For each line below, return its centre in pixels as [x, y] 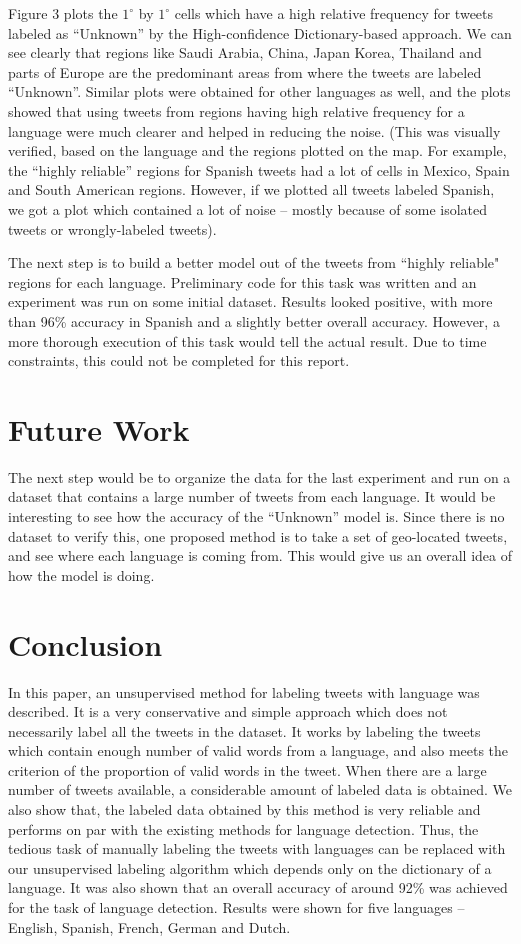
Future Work [99, 428]
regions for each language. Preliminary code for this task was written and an [242, 281]
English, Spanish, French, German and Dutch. [149, 926]
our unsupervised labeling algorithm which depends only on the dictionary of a [250, 867]
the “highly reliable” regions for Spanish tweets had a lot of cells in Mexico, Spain [259, 169]
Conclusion [85, 643]
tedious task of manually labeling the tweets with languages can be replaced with [257, 848]
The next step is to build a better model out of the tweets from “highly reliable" [254, 262]
